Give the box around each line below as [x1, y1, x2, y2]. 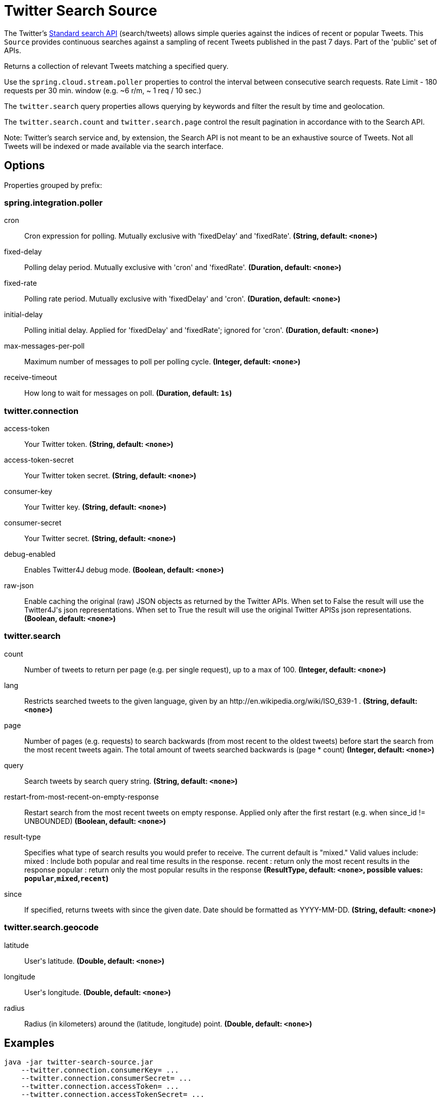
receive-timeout [4, 373, 57, 382]
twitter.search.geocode [4, 922, 99, 933]
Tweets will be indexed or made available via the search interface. [4, 141, 224, 150]
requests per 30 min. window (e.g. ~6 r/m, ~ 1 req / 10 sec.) [4, 86, 202, 95]
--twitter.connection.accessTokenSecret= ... [21, 1090, 205, 1099]
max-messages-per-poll [4, 341, 85, 351]
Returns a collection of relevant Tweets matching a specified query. [4, 61, 229, 70]
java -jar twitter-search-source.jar [4, 1058, 154, 1067]
